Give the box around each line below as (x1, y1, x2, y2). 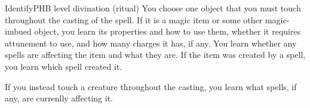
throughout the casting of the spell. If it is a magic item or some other (5, 13, 263, 26)
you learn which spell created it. (5, 60, 122, 72)
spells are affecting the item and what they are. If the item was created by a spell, (5, 48, 306, 61)
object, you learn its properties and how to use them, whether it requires (34, 25, 301, 38)
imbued (5, 25, 32, 38)
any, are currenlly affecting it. (5, 92, 113, 104)
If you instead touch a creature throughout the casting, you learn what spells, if (5, 80, 297, 92)
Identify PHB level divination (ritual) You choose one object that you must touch (5, 2, 301, 14)
